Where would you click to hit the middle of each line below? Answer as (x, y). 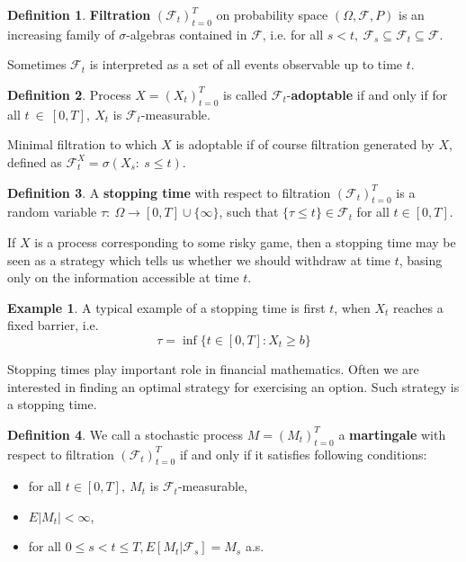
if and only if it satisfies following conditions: (303, 454)
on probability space (272, 14)
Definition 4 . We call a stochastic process (125, 434)
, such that (249, 212)
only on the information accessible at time (123, 277)
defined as (35, 161)
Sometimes (37, 64)
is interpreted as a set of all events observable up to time (246, 64)
